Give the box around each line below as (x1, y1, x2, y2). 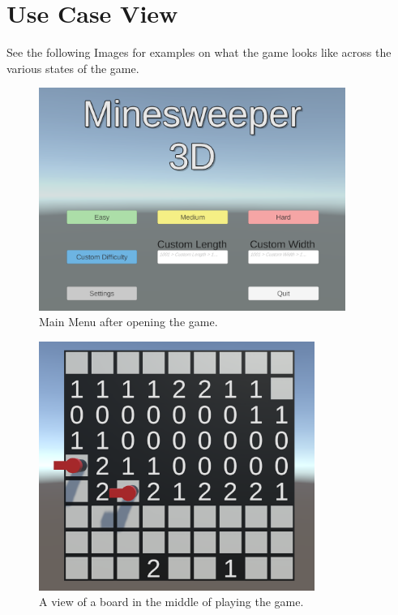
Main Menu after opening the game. (39, 313, 218, 330)
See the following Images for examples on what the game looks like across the (6, 44, 392, 61)
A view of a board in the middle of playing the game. (39, 593, 304, 610)
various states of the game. (6, 59, 139, 76)
